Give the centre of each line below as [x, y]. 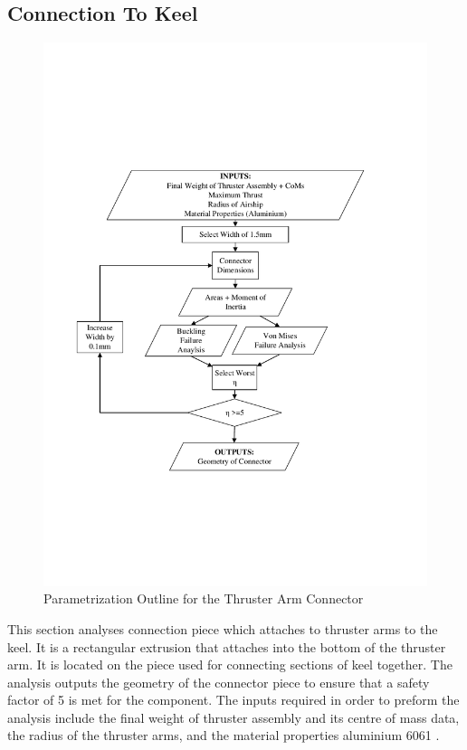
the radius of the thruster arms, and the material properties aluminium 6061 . [224, 735]
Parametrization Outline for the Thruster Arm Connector [204, 598]
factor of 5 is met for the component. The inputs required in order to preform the [233, 700]
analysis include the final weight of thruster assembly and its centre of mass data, [233, 717]
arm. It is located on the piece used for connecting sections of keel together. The [230, 665]
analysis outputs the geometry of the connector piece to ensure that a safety [219, 682]
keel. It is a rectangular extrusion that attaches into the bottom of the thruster [227, 646]
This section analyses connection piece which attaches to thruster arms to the [223, 628]
